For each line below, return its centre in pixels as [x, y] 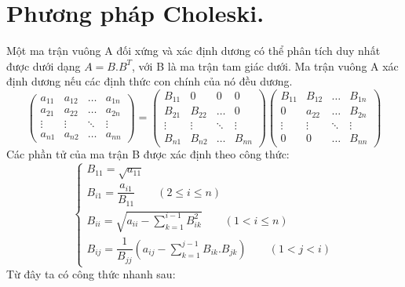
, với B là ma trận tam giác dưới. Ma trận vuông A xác [265, 65]
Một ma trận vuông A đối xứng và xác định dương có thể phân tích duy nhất [193, 51]
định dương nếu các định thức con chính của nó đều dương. [150, 81]
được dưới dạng [44, 65]
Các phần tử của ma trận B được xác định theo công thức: [148, 154]
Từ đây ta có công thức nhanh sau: [91, 274]
